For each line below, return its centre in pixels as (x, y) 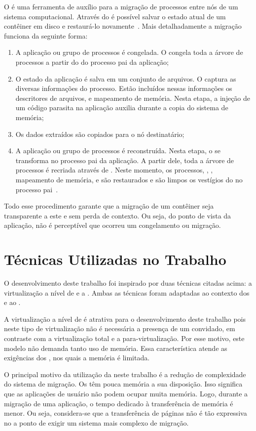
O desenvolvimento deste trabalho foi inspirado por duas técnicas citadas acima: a (128, 283)
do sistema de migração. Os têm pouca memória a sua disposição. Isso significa (123, 384)
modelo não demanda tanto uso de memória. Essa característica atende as (116, 348)
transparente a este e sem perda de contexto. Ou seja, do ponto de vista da (118, 215)
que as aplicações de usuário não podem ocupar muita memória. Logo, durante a (126, 393)
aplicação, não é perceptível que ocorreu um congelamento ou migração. (112, 225)
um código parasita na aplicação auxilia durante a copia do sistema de (122, 108)
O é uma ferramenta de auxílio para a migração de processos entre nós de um (121, 6)
